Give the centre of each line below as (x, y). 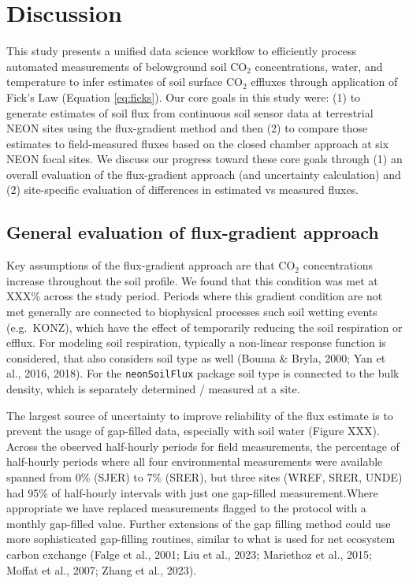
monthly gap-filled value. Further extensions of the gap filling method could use (199, 523)
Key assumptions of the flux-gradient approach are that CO (151, 265)
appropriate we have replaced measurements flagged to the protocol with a (186, 508)
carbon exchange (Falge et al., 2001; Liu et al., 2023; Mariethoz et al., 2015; (190, 554)
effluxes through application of (324, 82)
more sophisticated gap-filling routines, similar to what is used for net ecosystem (201, 539)
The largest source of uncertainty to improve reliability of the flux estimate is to (200, 415)
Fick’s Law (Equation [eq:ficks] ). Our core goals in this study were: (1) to (184, 97)
